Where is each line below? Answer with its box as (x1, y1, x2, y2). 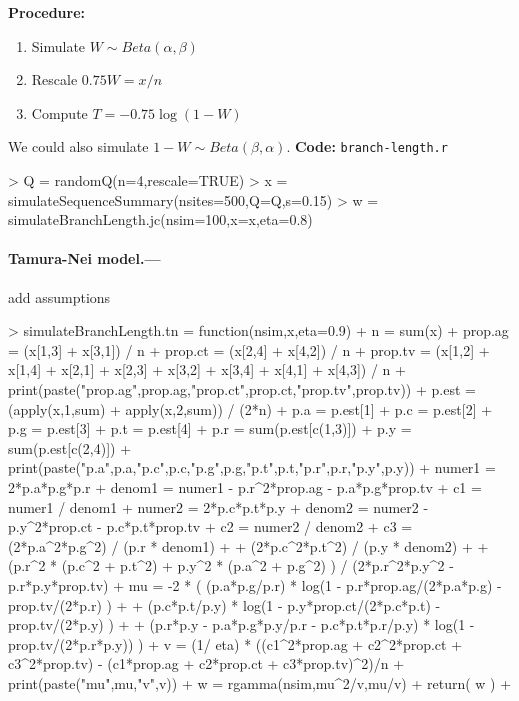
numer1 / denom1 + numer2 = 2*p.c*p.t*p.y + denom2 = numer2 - (8, 496, 429, 517)
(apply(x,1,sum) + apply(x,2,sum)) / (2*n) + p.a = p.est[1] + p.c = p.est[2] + (8, 398, 493, 419)
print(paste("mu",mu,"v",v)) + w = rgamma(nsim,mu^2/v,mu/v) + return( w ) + (8, 672, 512, 693)
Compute (31, 102, 88, 123)
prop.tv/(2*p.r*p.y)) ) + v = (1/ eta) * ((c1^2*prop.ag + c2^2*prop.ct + (8, 633, 463, 654)
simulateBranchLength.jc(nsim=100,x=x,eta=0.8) (8, 209, 313, 230)
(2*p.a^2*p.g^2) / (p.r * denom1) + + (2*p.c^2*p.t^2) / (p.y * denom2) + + (8, 535, 489, 556)
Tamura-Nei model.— (8, 248, 161, 269)
